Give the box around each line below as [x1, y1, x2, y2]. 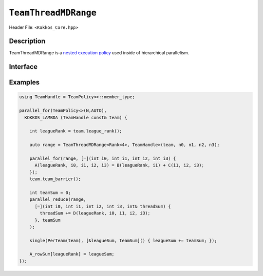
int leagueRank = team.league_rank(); [29, 128, 122, 134]
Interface [9, 63, 38, 71]
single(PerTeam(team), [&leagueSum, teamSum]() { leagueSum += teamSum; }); [29, 237, 217, 243]
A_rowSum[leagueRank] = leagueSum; [29, 252, 114, 257]
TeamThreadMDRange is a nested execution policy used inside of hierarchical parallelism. [9, 50, 189, 56]
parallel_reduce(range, [29, 197, 86, 202]
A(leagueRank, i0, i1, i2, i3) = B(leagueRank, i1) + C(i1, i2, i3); [35, 163, 205, 168]
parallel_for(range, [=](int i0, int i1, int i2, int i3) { [29, 155, 176, 161]
